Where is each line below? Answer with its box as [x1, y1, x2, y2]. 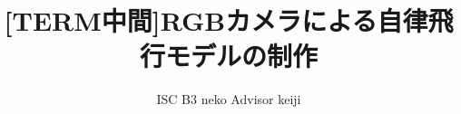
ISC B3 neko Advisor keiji [156, 90, 301, 109]
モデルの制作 [164, 37, 318, 74]
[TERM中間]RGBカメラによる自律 [4, 2, 428, 39]
